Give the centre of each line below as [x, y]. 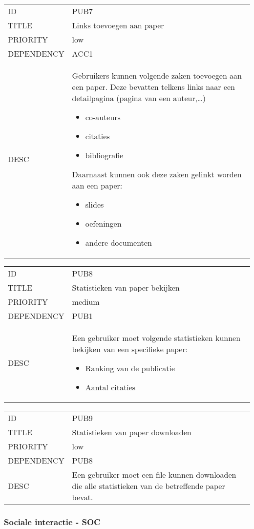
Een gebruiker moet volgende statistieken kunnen [156, 338]
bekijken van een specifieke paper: [130, 349]
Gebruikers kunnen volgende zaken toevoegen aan [157, 75]
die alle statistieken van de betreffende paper [148, 486]
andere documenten [118, 243]
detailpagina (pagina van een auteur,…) [139, 98]
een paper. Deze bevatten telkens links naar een [153, 87]
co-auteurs [103, 117]
